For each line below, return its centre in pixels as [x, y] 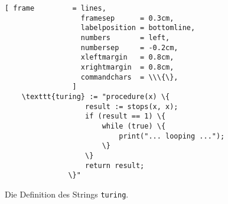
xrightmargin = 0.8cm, [127, 67]
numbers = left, [125, 37]
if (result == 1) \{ [126, 116]
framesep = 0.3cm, [127, 18]
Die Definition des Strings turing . [67, 194]
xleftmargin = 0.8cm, [127, 57]
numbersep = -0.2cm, [129, 47]
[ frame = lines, [56, 8]
